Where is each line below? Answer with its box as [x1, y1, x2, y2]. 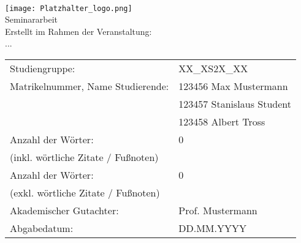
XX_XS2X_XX [178, 61, 248, 76]
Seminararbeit [5, 13, 58, 26]
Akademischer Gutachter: [10, 203, 119, 218]
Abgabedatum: [10, 221, 74, 236]
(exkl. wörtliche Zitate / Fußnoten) [10, 185, 160, 200]
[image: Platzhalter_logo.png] [5, 4, 132, 13]
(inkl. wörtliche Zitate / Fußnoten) [10, 150, 159, 165]
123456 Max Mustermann [178, 79, 288, 94]
